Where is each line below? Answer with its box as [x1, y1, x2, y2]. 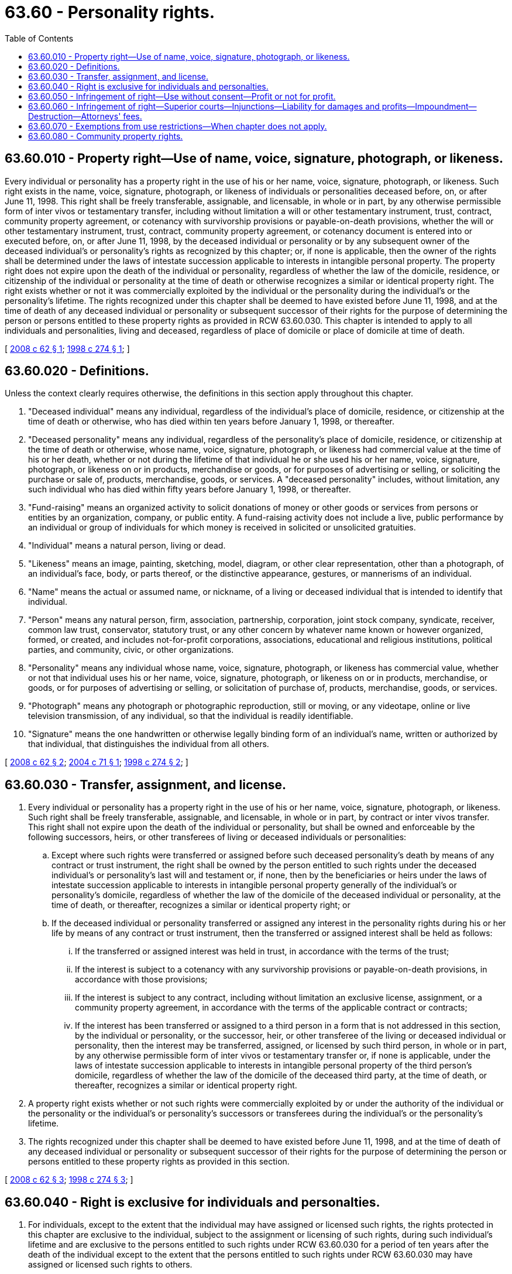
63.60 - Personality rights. [5, 2, 215, 22]
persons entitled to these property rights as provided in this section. [28, 1156, 290, 1167]
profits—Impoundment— [382, 101, 477, 111]
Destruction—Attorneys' [28, 111, 121, 121]
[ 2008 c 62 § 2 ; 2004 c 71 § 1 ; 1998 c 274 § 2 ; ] [5, 757, 188, 768]
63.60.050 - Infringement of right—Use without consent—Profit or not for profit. [28, 91, 336, 101]
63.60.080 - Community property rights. [28, 131, 183, 141]
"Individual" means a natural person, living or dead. [28, 540, 226, 551]
